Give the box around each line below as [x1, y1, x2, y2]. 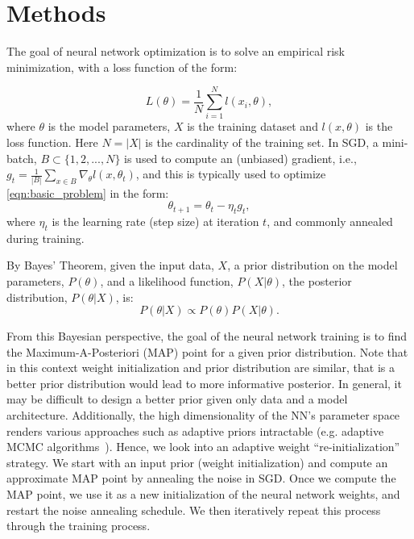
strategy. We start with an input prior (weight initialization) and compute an [6, 453, 388, 470]
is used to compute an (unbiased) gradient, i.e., [124, 149, 357, 166]
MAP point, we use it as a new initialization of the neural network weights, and [6, 486, 400, 503]
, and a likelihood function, [100, 272, 234, 289]
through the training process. [6, 517, 151, 534]
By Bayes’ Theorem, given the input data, [6, 257, 214, 274]
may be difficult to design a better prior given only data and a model [6, 391, 348, 407]
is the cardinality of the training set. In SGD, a [145, 134, 379, 151]
